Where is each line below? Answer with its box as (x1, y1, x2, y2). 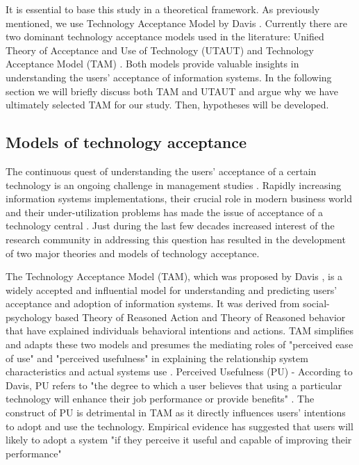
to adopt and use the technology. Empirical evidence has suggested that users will (6, 418, 353, 433)
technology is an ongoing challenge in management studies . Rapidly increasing (6, 177, 342, 192)
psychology (6, 309, 52, 324)
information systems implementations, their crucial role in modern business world (6, 191, 352, 206)
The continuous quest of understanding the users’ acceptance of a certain (6, 163, 317, 178)
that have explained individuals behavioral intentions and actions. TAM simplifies (6, 323, 353, 338)
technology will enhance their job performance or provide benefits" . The (6, 391, 315, 406)
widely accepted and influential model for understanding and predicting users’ (6, 282, 337, 297)
